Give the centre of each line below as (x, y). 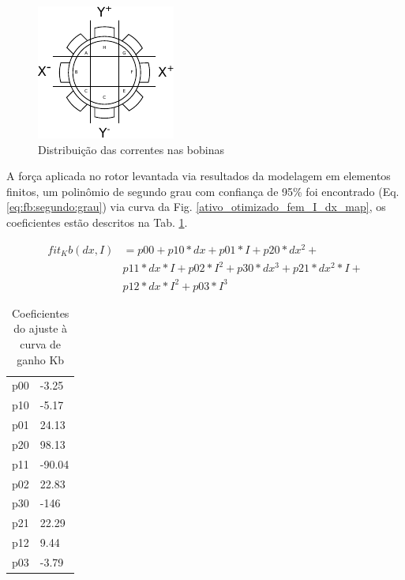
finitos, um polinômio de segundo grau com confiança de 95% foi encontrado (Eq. (203, 191)
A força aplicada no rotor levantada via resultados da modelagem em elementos (199, 176)
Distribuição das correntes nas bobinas (131, 149)
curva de (41, 343)
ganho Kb (41, 359)
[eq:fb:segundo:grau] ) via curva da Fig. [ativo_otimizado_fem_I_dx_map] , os (196, 207)
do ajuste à (41, 328)
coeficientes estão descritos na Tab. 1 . (97, 222)
